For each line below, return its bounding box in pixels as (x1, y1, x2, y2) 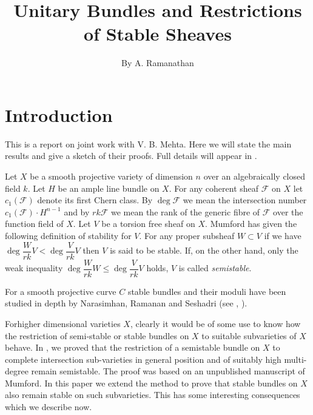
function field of (5, 217, 64, 230)
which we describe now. (5, 400, 92, 413)
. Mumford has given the (205, 217, 297, 230)
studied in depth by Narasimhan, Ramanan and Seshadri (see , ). (5, 297, 247, 309)
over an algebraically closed (203, 170, 306, 183)
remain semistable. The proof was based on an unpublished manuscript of (31, 365, 305, 377)
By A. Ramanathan (121, 56, 194, 69)
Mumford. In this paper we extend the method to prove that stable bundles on (5, 376, 298, 389)
